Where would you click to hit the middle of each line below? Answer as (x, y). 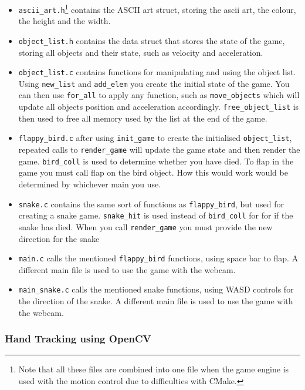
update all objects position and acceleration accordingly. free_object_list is (159, 107)
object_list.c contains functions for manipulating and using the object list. (157, 72)
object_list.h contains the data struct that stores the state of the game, (152, 40)
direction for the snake (59, 238)
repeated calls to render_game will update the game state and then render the (159, 149)
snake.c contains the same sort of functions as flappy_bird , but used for (151, 204)
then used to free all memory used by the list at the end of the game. (143, 118)
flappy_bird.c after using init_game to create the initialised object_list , (155, 138)
